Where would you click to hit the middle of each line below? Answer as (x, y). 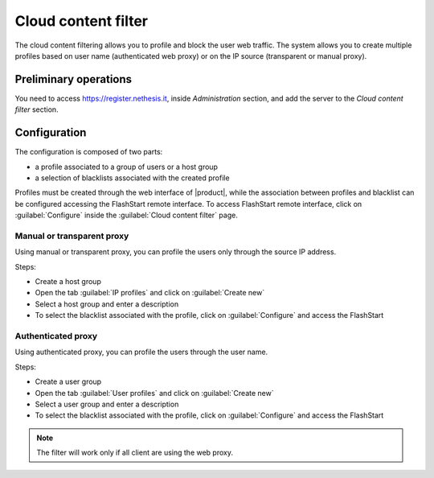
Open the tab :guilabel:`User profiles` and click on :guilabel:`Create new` (154, 393)
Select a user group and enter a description (107, 404)
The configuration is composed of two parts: (89, 152)
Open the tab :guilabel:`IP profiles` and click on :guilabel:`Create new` (150, 293)
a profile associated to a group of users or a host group (127, 167)
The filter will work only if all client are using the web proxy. (135, 453)
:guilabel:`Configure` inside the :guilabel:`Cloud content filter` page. (127, 215)
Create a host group (68, 282)
